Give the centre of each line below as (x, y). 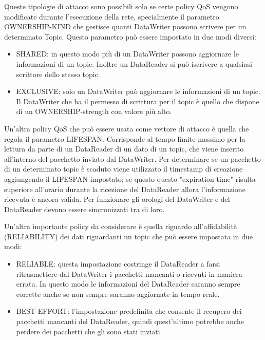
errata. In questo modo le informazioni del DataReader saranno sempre (128, 284)
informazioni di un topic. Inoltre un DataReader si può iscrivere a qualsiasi (134, 63)
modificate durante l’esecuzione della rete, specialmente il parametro (112, 16)
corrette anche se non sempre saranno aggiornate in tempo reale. (118, 294)
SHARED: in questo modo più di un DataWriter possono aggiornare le (128, 54)
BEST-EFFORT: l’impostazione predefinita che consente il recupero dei (129, 311)
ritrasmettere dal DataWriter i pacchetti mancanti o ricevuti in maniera (129, 273)
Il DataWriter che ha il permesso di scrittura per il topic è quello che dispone (138, 101)
